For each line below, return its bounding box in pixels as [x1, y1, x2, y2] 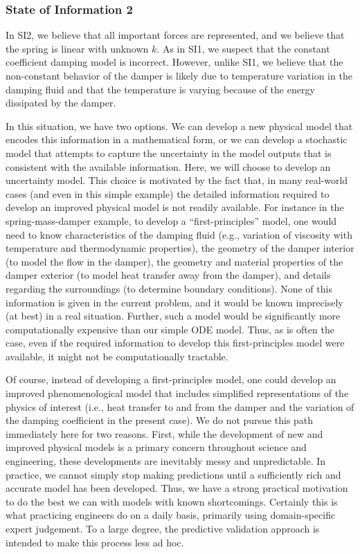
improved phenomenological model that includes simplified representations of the [6, 386, 349, 400]
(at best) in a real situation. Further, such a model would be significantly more [6, 308, 341, 323]
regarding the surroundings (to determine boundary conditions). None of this [6, 281, 332, 295]
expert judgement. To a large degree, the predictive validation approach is [6, 521, 320, 535]
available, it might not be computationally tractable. [6, 349, 228, 363]
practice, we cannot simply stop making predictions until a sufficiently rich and [6, 467, 341, 481]
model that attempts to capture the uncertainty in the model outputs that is [6, 145, 332, 160]
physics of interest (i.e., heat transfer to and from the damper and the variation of [6, 399, 354, 414]
